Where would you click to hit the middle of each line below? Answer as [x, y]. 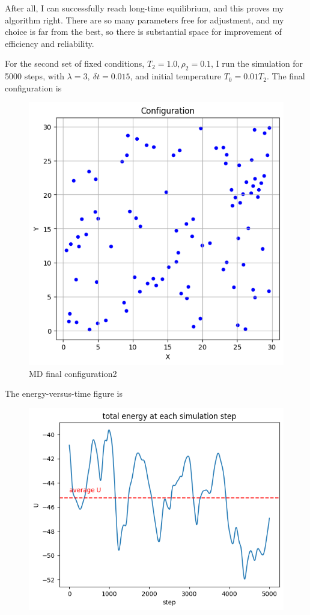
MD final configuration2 [73, 373]
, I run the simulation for [257, 63]
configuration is [33, 87]
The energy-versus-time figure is [64, 393]
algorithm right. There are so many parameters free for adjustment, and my [144, 20]
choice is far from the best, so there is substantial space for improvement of [143, 32]
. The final [286, 76]
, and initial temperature [175, 76]
